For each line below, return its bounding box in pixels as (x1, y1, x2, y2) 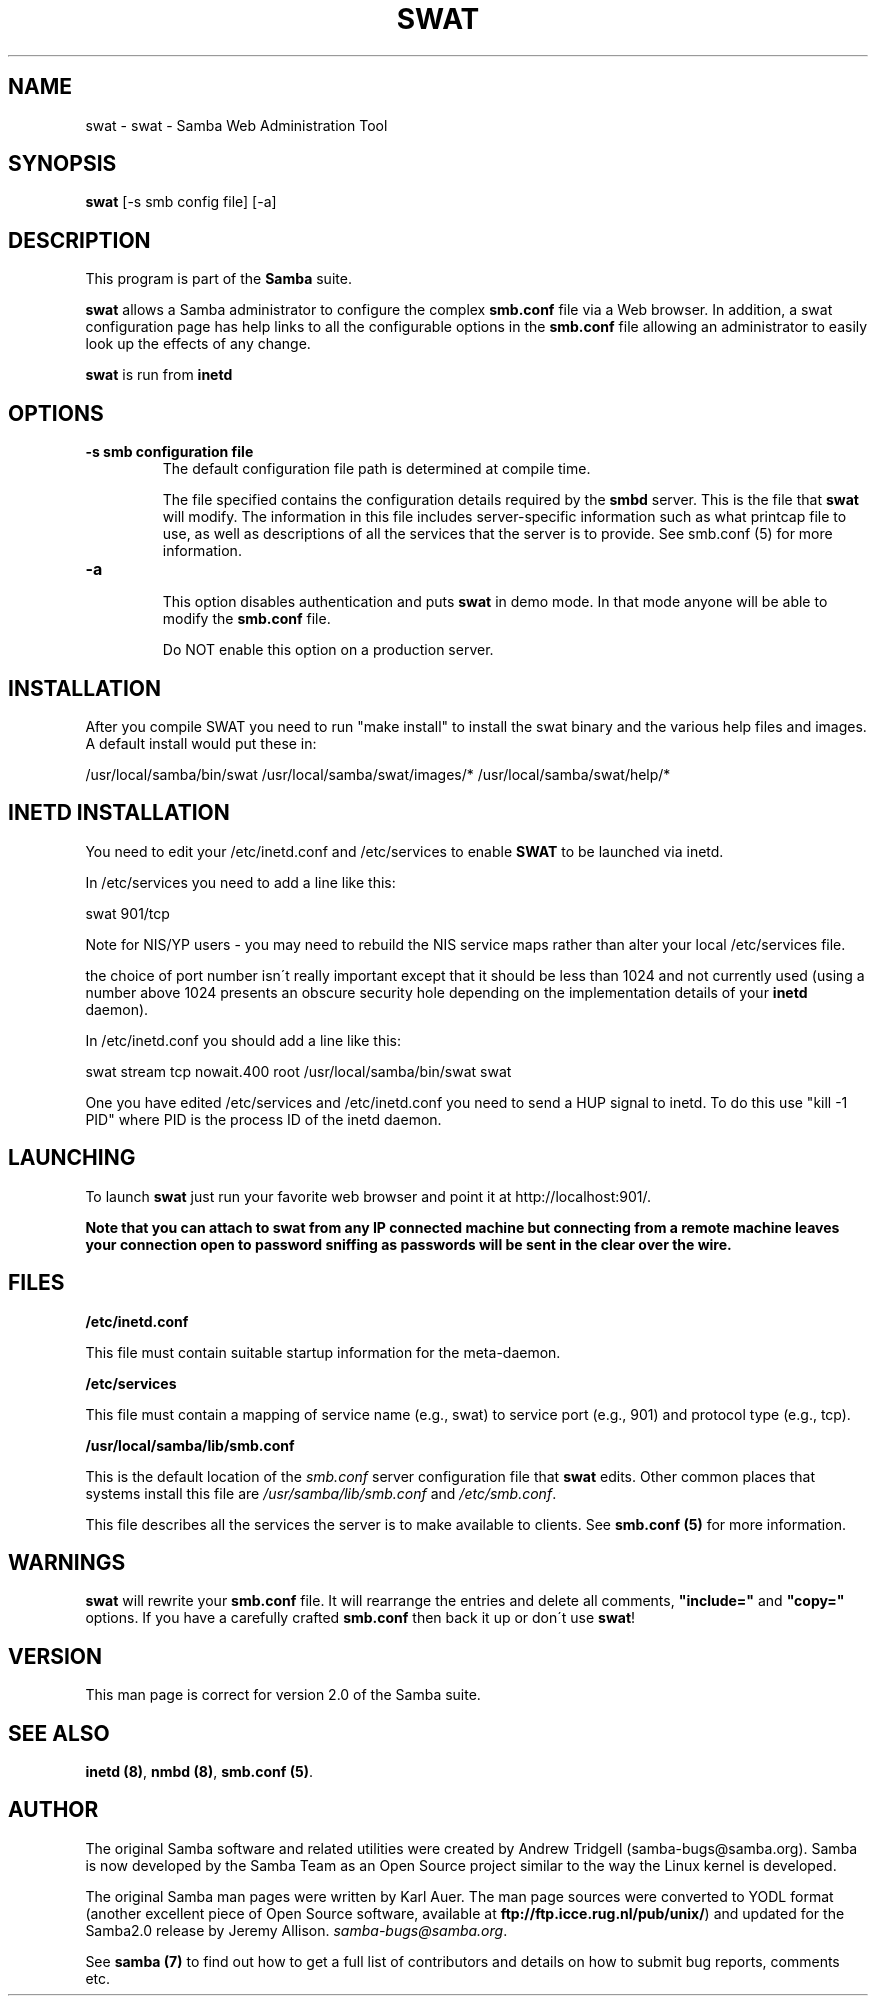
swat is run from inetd (85, 366, 233, 384)
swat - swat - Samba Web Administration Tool (85, 116, 388, 134)
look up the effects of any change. (85, 335, 311, 353)
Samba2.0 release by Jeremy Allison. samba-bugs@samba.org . (85, 1921, 508, 1939)
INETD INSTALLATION (8, 800, 230, 826)
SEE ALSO (8, 1720, 110, 1746)
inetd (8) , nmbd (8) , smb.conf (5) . (85, 1763, 313, 1781)
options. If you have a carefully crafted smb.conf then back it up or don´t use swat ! (85, 1609, 636, 1627)
